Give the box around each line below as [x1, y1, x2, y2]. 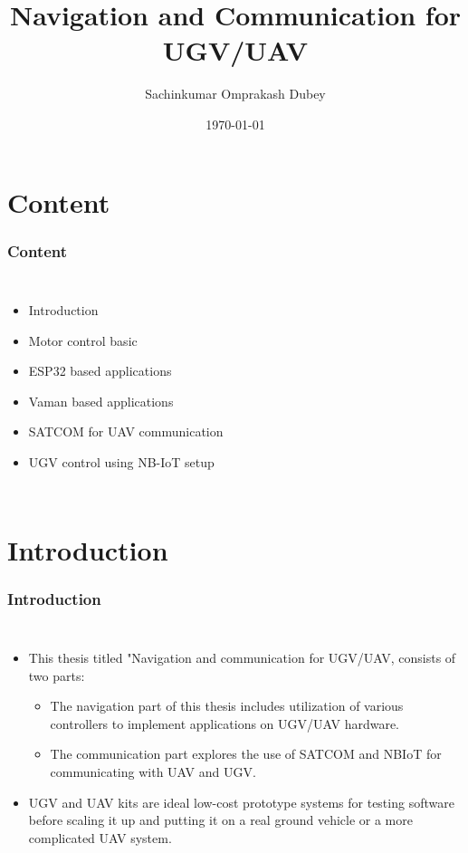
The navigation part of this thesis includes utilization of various [50, 696, 404, 715]
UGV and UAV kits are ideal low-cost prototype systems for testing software [28, 792, 454, 811]
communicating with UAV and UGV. [50, 762, 256, 781]
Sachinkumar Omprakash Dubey [145, 84, 326, 103]
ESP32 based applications [28, 361, 172, 380]
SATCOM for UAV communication [28, 422, 224, 441]
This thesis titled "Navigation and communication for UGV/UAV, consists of [28, 648, 456, 667]
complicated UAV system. [28, 828, 172, 847]
